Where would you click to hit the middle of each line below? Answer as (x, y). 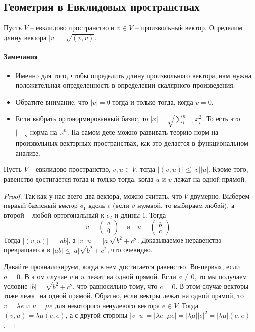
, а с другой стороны (96, 315)
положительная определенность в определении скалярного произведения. (125, 85)
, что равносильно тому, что (115, 286)
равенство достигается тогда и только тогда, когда (79, 179)
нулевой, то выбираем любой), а (185, 205)
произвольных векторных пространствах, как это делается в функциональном (132, 143)
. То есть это (221, 118)
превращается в (27, 250)
